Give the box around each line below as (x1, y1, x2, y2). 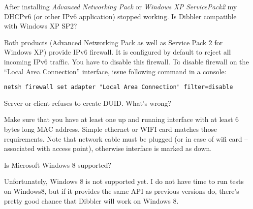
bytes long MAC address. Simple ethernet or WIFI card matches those (4, 124, 217, 134)
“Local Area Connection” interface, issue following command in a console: (4, 66, 226, 76)
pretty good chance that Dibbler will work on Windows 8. (4, 195, 179, 206)
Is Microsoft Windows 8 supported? (4, 159, 111, 170)
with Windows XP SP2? (4, 21, 77, 31)
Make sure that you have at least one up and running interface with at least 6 (4, 114, 239, 124)
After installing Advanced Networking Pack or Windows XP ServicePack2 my (4, 1, 237, 11)
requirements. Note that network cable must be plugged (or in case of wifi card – (4, 133, 248, 144)
